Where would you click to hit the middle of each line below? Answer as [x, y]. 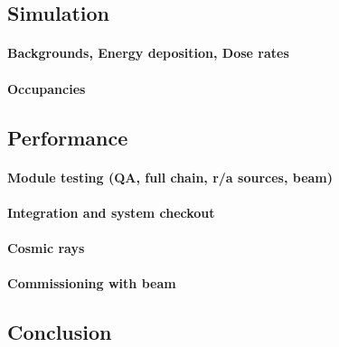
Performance [68, 137]
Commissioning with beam [92, 283]
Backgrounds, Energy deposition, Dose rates [148, 53]
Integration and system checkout [111, 212]
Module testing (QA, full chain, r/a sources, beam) [170, 177]
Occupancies [47, 88]
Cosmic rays [46, 247]
